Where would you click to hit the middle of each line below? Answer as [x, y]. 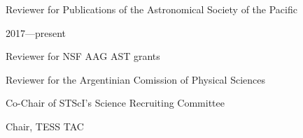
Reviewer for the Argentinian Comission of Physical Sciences [136, 79]
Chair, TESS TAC [45, 126]
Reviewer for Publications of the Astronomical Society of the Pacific [151, 9]
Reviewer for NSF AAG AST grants [83, 56]
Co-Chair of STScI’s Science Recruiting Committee [115, 103]
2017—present [36, 32]
